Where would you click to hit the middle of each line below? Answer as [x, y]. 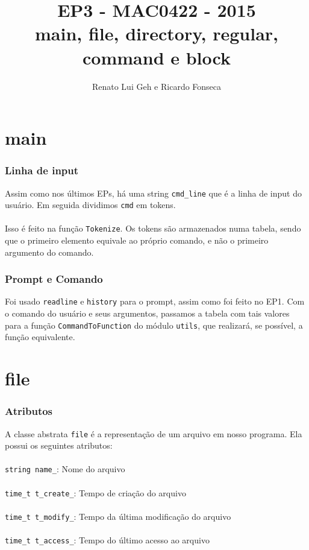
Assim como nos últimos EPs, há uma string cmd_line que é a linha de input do [153, 193]
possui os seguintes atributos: [59, 445]
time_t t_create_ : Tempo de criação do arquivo [95, 492]
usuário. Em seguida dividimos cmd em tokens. [90, 205]
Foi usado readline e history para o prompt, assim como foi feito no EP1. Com [155, 301]
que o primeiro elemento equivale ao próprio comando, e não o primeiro [137, 240]
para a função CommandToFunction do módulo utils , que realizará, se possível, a [154, 325]
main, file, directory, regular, [156, 33]
